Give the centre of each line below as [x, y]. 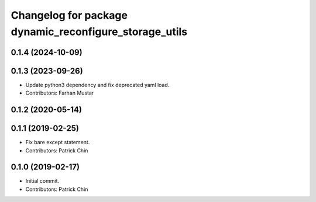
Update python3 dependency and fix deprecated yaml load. [97, 85]
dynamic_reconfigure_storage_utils [99, 32]
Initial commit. [42, 181]
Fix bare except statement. [58, 142]
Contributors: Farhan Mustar [60, 93]
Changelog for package [69, 15]
